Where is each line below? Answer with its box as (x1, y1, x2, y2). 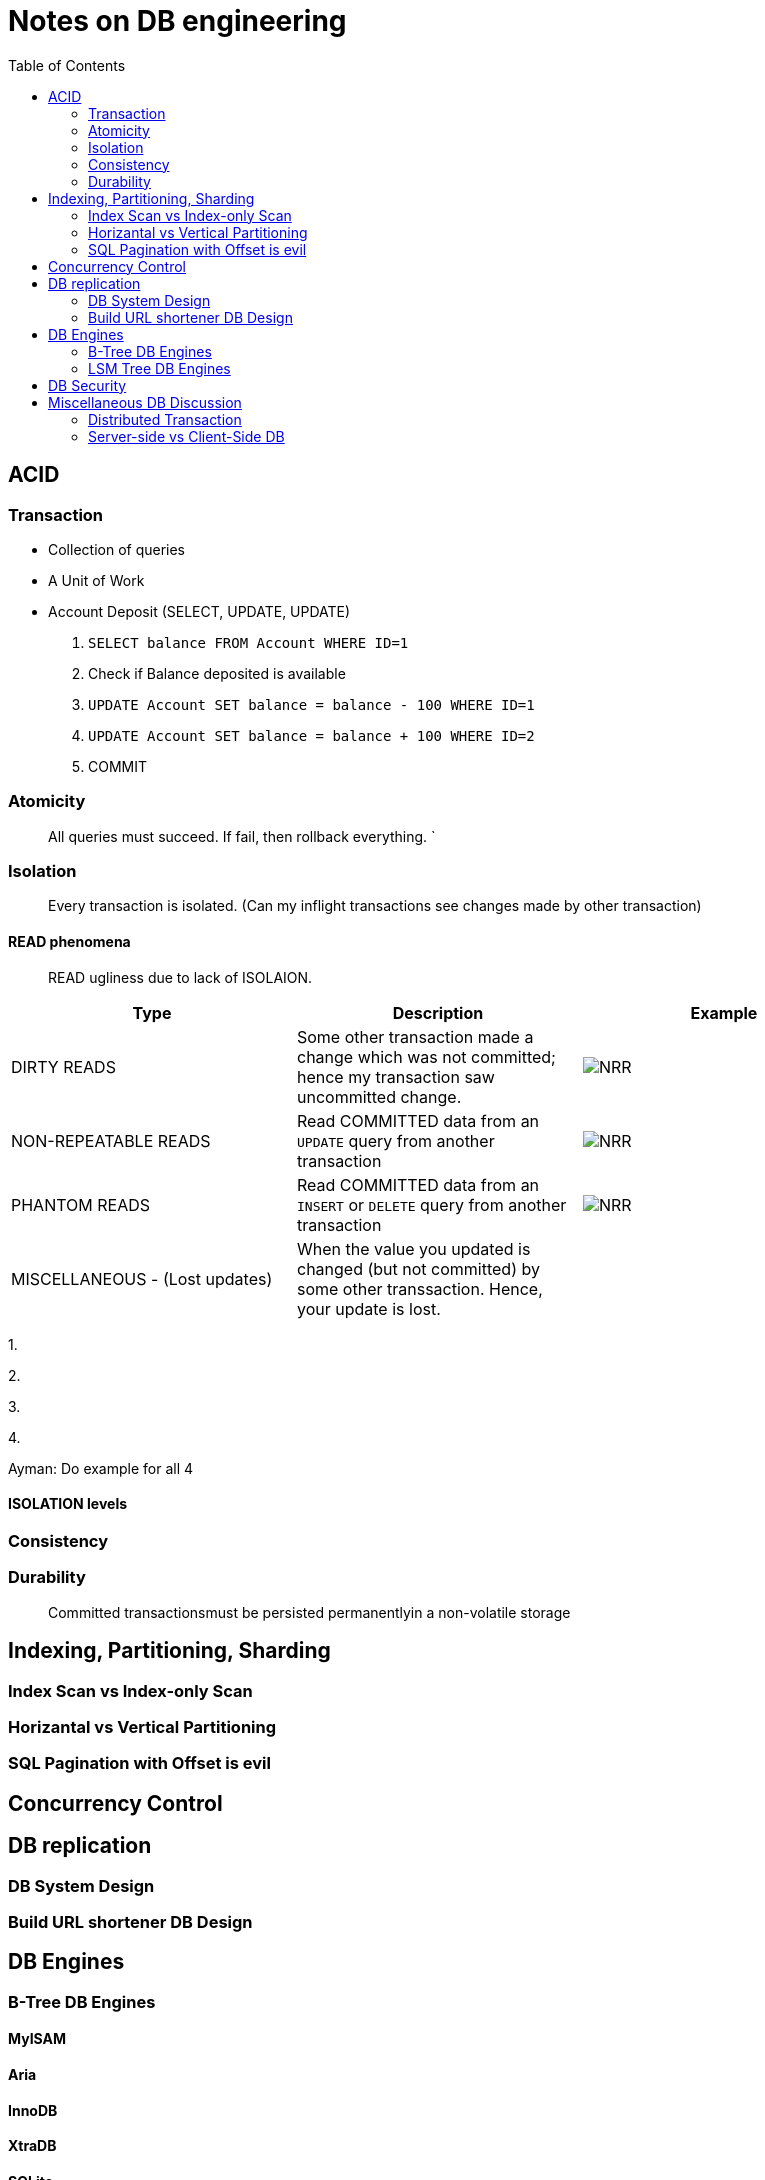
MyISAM (8, 2030, 67, 2048)
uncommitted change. (296, 1086, 462, 1107)
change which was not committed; (296, 1046, 556, 1067)
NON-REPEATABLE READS (11, 1130, 211, 1151)
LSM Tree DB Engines (88, 359, 231, 377)
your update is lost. (296, 1298, 441, 1319)
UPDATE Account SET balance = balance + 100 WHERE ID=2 (88, 727, 535, 744)
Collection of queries (48, 540, 186, 558)
